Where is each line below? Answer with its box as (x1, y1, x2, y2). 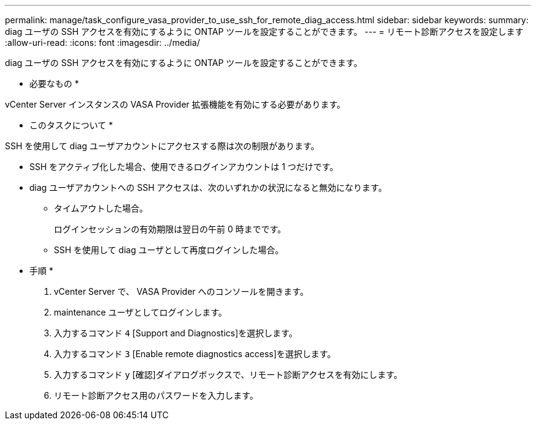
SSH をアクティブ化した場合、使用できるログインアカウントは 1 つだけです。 (29, 161, 338, 172)
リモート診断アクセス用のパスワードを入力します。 (54, 390, 258, 401)
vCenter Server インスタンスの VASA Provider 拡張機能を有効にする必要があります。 (5, 99, 346, 109)
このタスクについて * (29, 120, 113, 130)
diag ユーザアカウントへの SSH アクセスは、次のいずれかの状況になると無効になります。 (29, 182, 387, 193)
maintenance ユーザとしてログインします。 (54, 307, 227, 317)
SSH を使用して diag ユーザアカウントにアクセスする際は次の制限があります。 (5, 141, 319, 151)
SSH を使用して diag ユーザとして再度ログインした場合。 (54, 245, 284, 255)
